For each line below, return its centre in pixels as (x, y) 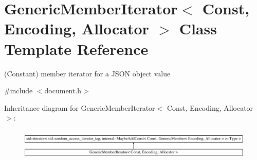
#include (19, 91)
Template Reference (76, 48)
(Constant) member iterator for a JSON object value (87, 73)
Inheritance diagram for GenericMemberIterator (80, 107)
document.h (63, 91)
